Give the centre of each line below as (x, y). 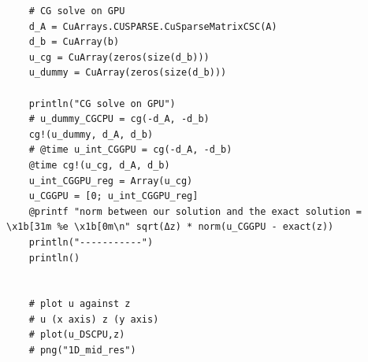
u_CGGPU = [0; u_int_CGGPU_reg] (113, 196)
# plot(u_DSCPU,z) (77, 335)
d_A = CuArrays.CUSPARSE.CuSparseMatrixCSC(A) (153, 26)
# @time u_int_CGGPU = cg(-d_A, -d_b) (130, 150)
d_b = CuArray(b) (74, 42)
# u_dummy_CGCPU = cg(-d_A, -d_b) (119, 119)
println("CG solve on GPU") (102, 103)
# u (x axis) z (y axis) (94, 319)
